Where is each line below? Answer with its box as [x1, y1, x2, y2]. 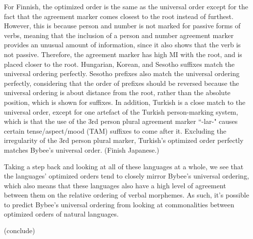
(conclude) [4, 225, 35, 236]
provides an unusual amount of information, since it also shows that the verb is [4, 40, 241, 50]
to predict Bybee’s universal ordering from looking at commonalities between [4, 199, 234, 209]
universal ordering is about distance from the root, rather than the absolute [4, 87, 231, 98]
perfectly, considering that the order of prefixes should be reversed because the [4, 78, 239, 88]
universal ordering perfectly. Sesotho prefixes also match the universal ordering [4, 68, 240, 79]
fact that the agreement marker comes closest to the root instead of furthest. [4, 11, 233, 21]
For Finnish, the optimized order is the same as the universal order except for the [4, 1, 248, 11]
